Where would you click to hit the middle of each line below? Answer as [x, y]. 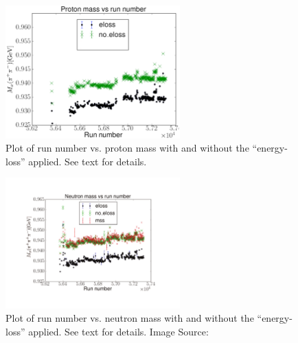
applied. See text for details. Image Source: [118, 332]
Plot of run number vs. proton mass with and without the [127, 148]
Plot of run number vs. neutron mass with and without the [130, 318]
